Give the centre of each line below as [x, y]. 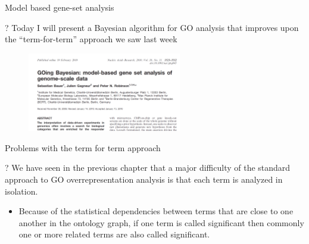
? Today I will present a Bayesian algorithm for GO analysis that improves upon [152, 27]
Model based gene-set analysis [60, 7]
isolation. [21, 191]
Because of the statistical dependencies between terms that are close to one [156, 211]
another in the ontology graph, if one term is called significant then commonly [161, 222]
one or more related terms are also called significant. [114, 234]
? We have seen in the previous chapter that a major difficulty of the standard [148, 168]
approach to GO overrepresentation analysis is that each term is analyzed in [144, 179]
